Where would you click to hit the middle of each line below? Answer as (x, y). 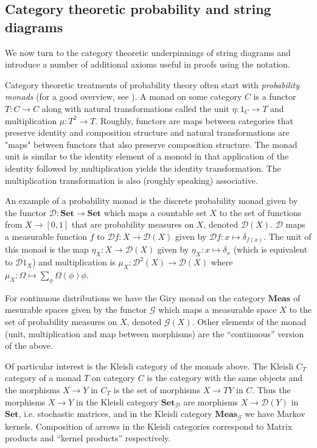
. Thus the (271, 389)
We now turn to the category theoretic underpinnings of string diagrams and (148, 52)
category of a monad (43, 378)
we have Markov (275, 414)
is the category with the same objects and (225, 378)
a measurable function (46, 236)
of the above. (29, 345)
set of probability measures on (61, 321)
